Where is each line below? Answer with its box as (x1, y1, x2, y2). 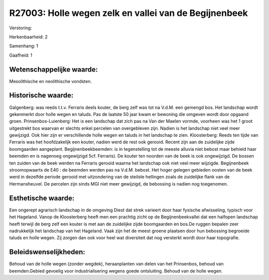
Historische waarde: (9, 91, 74, 99)
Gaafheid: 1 (9, 52, 32, 58)
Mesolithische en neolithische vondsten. (9, 78, 92, 84)
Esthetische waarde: (9, 194, 75, 202)
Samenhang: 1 (9, 43, 38, 49)
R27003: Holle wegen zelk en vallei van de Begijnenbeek (9, 7, 248, 18)
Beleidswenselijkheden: (9, 248, 86, 256)
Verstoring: (9, 25, 32, 31)
